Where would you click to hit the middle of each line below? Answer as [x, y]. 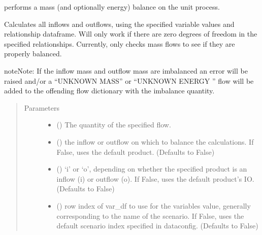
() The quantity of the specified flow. [114, 125]
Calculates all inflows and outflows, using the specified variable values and [119, 24]
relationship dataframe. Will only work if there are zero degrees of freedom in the [131, 34]
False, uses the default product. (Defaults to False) [136, 152]
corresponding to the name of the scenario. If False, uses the [150, 215]
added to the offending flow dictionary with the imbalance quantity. [109, 91]
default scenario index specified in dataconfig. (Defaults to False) [157, 226]
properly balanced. [33, 54]
